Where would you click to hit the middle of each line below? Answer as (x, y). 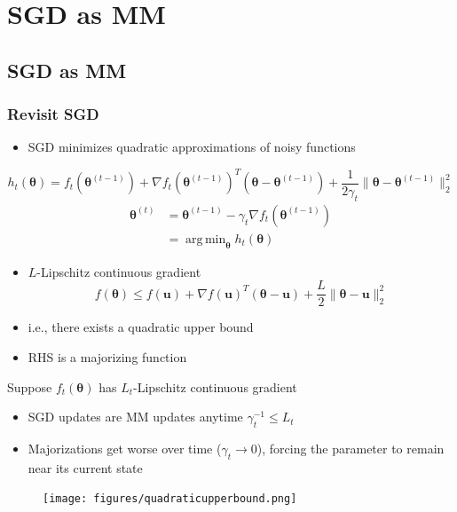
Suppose (30, 386)
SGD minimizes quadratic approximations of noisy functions (192, 147)
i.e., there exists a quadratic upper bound (141, 327)
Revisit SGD (53, 114)
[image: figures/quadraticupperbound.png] (170, 499)
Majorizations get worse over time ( (125, 448)
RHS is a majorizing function (107, 356)
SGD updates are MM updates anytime (135, 417)
